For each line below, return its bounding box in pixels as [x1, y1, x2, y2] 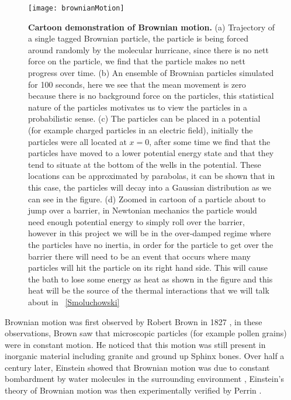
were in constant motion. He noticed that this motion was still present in [5, 338, 266, 350]
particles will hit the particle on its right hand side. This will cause [28, 261, 268, 274]
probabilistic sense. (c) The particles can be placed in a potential [28, 112, 261, 125]
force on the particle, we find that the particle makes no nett [28, 55, 245, 67]
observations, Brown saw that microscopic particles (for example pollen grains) [5, 327, 287, 339]
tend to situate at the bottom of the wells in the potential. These [28, 158, 261, 170]
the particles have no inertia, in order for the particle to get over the [28, 238, 273, 250]
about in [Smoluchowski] [28, 295, 120, 308]
